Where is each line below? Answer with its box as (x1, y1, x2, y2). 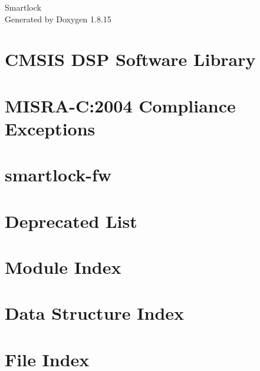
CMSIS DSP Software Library (5, 47, 256, 71)
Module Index (5, 255, 121, 279)
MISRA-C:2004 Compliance (5, 93, 236, 117)
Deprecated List (5, 208, 137, 233)
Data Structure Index (5, 301, 185, 325)
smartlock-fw (5, 163, 112, 187)
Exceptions (5, 116, 96, 140)
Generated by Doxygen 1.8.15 (5, 12, 111, 25)
